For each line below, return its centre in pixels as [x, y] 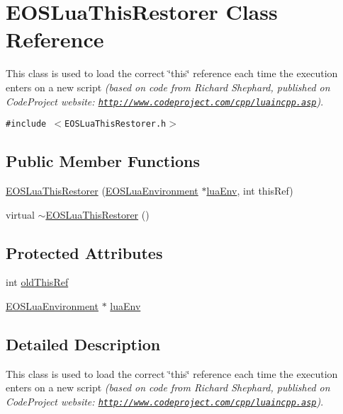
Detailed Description [83, 344]
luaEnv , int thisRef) [250, 191]
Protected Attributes [84, 252]
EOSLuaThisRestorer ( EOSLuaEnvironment [102, 191]
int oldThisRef [37, 282]
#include [26, 124]
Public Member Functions [103, 161]
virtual [20, 214]
